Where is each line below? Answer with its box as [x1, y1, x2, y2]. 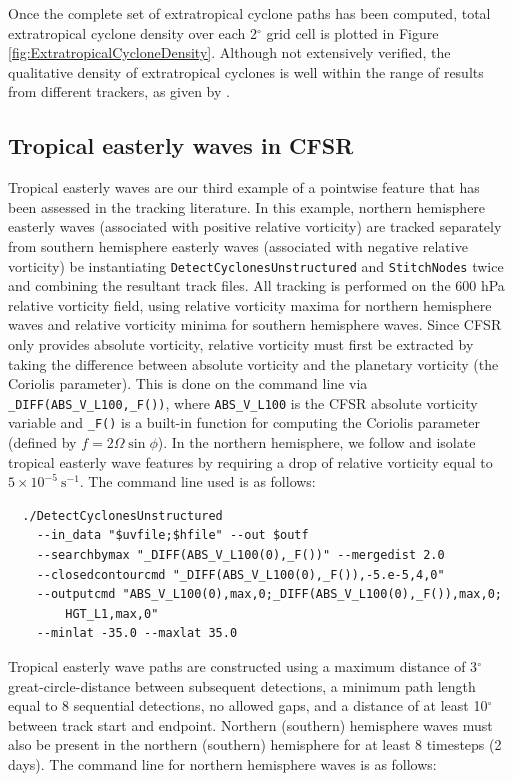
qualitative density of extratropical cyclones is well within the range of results [8, 61, 484, 82]
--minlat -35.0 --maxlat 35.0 [36, 626, 238, 641]
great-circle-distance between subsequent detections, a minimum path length [8, 675, 476, 696]
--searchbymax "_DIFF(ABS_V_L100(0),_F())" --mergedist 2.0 [36, 548, 445, 563]
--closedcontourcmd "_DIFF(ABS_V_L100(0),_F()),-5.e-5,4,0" [36, 567, 445, 582]
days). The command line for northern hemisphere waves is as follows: [8, 753, 437, 774]
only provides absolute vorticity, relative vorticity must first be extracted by [8, 333, 474, 354]
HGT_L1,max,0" [65, 606, 159, 621]
